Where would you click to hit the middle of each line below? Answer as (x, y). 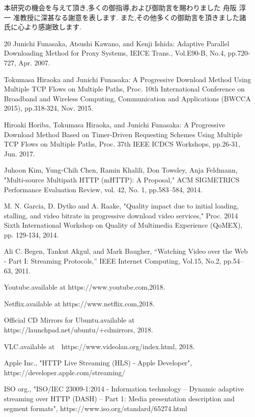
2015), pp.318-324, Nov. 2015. (49, 108)
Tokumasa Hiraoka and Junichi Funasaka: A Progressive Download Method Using (127, 79)
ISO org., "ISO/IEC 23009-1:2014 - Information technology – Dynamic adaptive (124, 389)
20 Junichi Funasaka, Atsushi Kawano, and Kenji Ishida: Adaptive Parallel (117, 43)
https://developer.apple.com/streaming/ (65, 372)
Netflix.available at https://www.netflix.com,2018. (79, 303)
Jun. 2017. (20, 153)
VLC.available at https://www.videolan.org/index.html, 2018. (99, 346)
